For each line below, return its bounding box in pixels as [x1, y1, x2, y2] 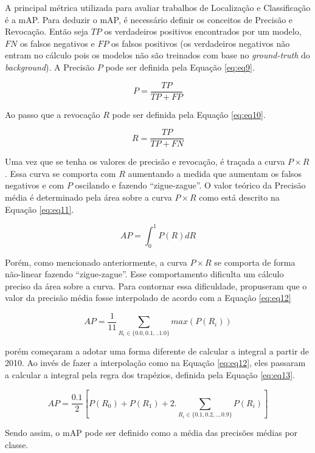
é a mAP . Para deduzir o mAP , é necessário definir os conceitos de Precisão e [5, 13, 293, 26]
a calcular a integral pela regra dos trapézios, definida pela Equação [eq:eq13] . [5, 368, 295, 381]
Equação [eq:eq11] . [5, 202, 74, 215]
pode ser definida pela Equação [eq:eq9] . [105, 60, 255, 73]
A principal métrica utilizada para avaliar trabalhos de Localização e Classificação [5, 1, 311, 13]
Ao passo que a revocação [5, 108, 100, 120]
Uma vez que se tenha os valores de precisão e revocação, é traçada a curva [5, 155, 285, 168]
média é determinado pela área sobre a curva [5, 191, 172, 204]
